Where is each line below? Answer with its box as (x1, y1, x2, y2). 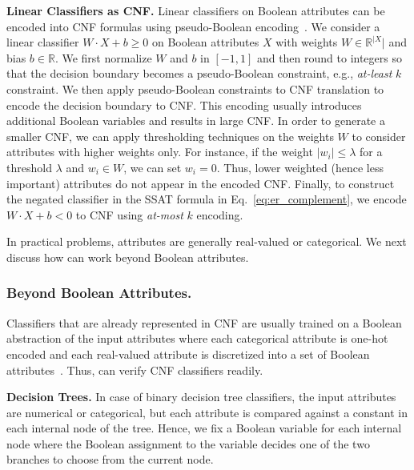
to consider (352, 127, 406, 144)
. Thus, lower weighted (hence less (216, 159, 384, 175)
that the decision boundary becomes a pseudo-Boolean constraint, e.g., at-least (6, 65, 392, 82)
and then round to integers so (256, 49, 402, 66)
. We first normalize (54, 49, 152, 66)
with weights (275, 34, 338, 50)
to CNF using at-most (75, 206, 183, 223)
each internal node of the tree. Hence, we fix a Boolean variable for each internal (6, 420, 402, 436)
